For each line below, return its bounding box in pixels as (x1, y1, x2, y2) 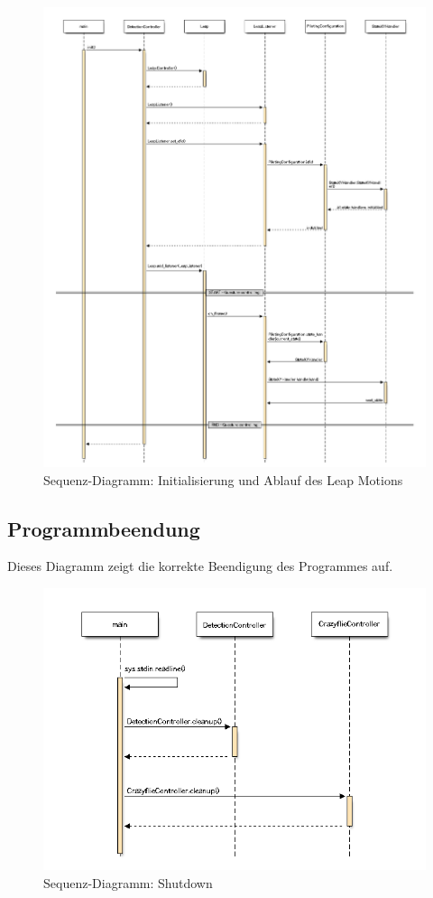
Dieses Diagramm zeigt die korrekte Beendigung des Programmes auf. (7, 557, 393, 575)
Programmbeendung (7, 514, 200, 542)
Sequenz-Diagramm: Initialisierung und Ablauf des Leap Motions (43, 470, 403, 489)
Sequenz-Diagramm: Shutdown (43, 873, 213, 892)
